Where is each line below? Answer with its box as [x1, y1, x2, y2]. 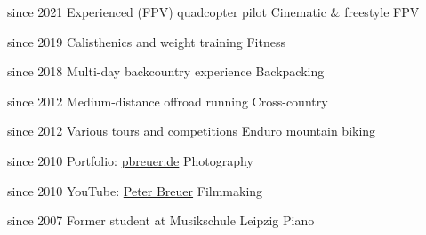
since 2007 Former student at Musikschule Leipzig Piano [7, 211, 315, 230]
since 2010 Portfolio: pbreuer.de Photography [7, 151, 253, 169]
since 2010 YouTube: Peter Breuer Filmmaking [7, 181, 263, 200]
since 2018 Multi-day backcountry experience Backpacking [7, 62, 325, 81]
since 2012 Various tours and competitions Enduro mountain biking [7, 121, 376, 140]
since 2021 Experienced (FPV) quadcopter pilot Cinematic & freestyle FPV [7, 3, 420, 20]
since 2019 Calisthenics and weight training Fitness [7, 32, 285, 51]
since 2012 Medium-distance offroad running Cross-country [7, 91, 328, 110]
